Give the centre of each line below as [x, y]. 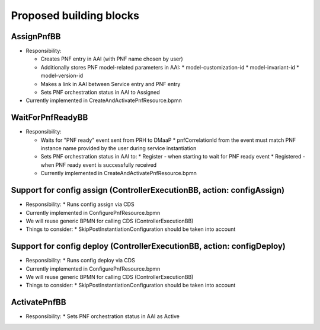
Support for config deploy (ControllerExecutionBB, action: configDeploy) [148, 246]
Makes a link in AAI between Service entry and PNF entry [111, 84]
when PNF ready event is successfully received [99, 165]
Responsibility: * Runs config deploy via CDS [81, 261]
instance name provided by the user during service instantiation [119, 148]
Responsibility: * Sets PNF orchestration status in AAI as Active [103, 316]
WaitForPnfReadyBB [49, 118]
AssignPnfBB [36, 37]
